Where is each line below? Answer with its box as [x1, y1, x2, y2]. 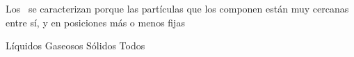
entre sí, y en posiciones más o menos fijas [6, 15, 185, 29]
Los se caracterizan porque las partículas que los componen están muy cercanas [6, 1, 349, 15]
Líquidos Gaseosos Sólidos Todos [6, 38, 145, 53]
